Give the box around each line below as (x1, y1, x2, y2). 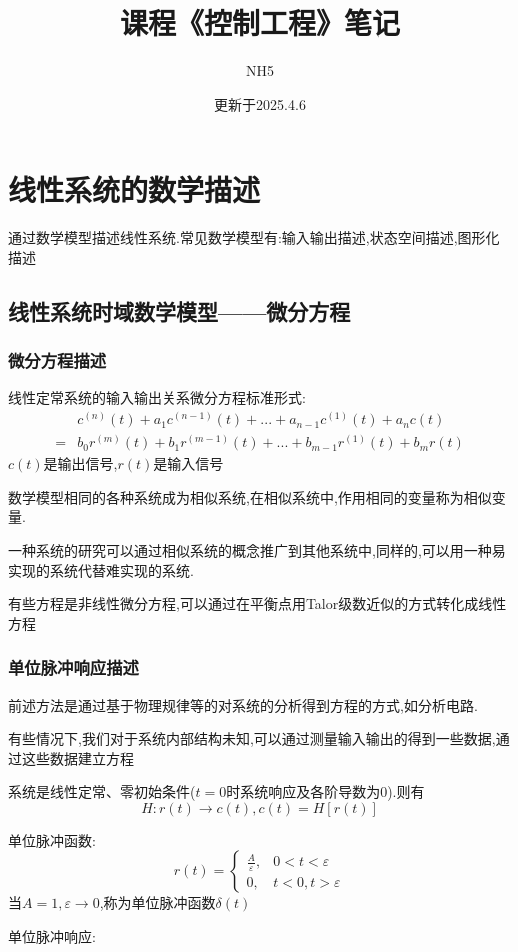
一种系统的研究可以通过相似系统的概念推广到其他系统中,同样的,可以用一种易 (8, 539, 506, 560)
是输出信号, (43, 453, 118, 474)
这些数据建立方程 (21, 747, 134, 768)
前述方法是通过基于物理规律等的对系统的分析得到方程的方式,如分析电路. (8, 694, 478, 715)
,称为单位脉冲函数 (99, 892, 216, 913)
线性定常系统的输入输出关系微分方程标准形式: (8, 387, 306, 408)
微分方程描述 (8, 348, 107, 373)
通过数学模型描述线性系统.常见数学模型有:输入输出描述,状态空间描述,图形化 (8, 227, 500, 248)
